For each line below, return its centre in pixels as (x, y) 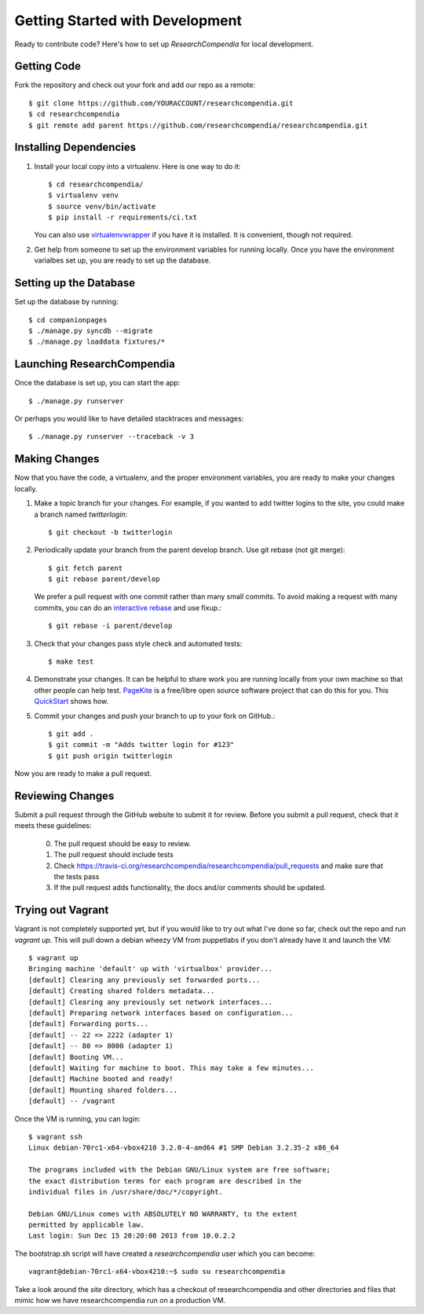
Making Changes (57, 459)
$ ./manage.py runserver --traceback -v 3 (111, 437)
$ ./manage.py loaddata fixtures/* (97, 342)
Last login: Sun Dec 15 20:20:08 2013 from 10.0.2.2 (132, 1236)
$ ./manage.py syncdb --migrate (91, 331)
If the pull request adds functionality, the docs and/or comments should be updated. (190, 888)
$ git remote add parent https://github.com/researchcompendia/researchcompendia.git (198, 125)
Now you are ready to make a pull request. (83, 774)
